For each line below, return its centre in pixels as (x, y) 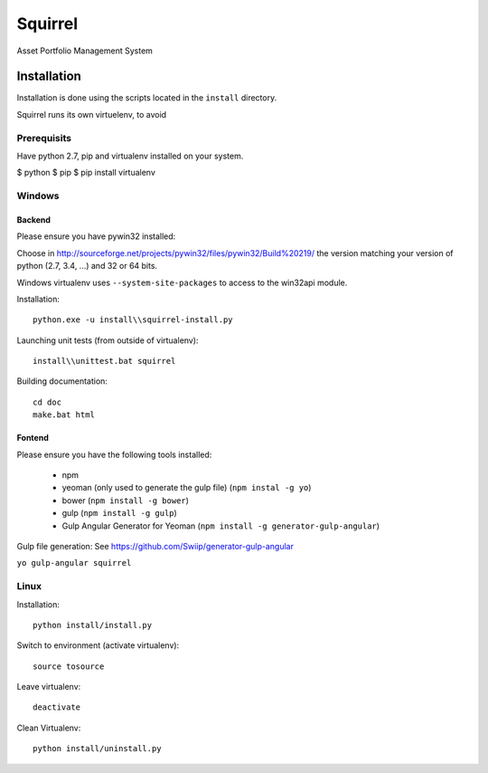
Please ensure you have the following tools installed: (114, 454)
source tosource (69, 666)
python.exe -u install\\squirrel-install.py (133, 320)
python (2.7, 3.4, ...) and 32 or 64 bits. (87, 266)
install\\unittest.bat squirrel (104, 361)
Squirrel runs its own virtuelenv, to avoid (92, 114)
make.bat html (64, 415)
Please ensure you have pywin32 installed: (96, 236)
